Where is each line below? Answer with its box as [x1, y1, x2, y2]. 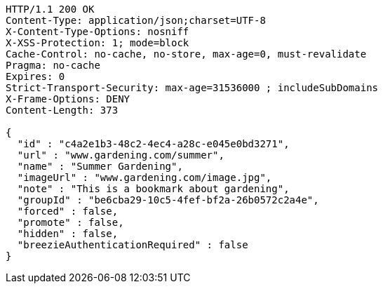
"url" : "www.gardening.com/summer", [17, 149, 224, 161]
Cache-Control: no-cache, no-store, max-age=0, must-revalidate [6, 48, 367, 60]
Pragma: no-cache [6, 60, 100, 71]
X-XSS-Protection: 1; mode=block [6, 37, 189, 48]
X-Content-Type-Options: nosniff [6, 26, 189, 37]
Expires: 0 [6, 71, 65, 82]
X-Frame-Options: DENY [6, 93, 130, 105]
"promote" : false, [17, 217, 124, 228]
